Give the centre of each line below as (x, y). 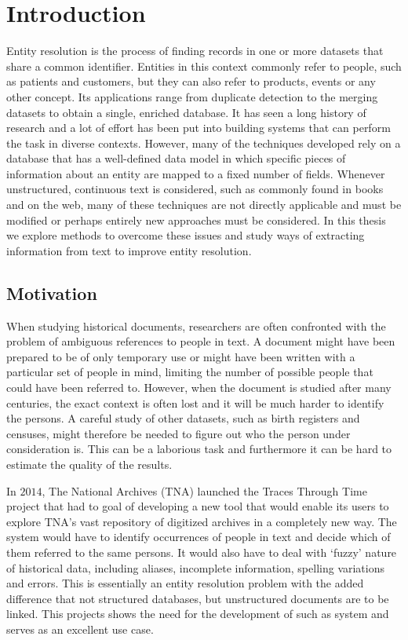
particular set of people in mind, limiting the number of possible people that (190, 372)
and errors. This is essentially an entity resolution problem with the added (185, 583)
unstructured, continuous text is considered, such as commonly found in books (195, 189)
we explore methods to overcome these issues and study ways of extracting (186, 235)
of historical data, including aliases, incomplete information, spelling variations (196, 567)
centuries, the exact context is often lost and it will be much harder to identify (195, 402)
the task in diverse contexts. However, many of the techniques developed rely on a (204, 143)
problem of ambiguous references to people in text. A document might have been (201, 341)
